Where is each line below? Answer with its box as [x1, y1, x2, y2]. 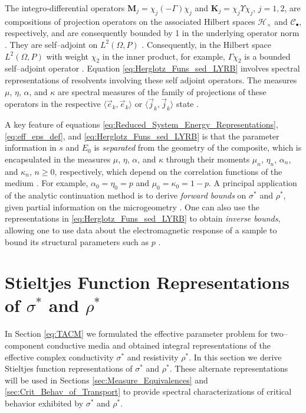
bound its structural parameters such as [5, 235, 149, 248]
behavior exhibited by [5, 396, 84, 409]
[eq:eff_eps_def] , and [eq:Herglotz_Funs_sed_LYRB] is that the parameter [5, 129, 279, 142]
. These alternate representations [169, 362, 288, 375]
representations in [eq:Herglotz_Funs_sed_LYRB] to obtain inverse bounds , [5, 212, 281, 225]
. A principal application [209, 177, 297, 189]
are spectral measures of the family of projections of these [58, 85, 266, 97]
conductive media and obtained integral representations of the [47, 339, 271, 352]
